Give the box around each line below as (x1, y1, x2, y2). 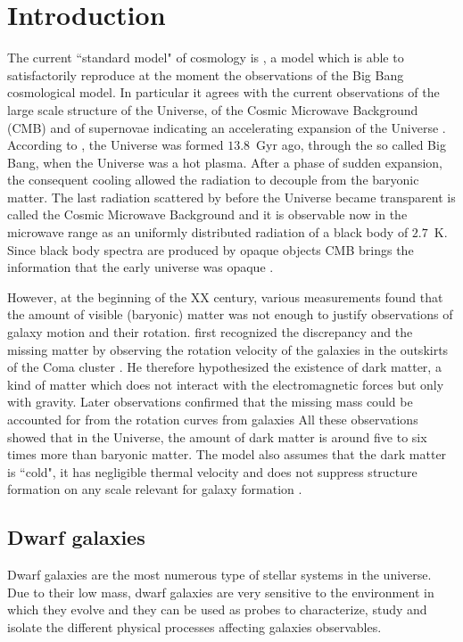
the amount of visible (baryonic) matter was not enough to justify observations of (7, 305, 453, 324)
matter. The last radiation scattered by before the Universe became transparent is (7, 187, 456, 206)
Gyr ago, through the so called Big (256, 136, 446, 154)
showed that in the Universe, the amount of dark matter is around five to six (7, 427, 427, 446)
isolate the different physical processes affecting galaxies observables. (7, 617, 382, 636)
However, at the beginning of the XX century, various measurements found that (7, 287, 443, 306)
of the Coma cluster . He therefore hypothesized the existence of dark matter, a (7, 358, 442, 376)
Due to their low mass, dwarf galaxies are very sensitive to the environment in (7, 582, 434, 601)
